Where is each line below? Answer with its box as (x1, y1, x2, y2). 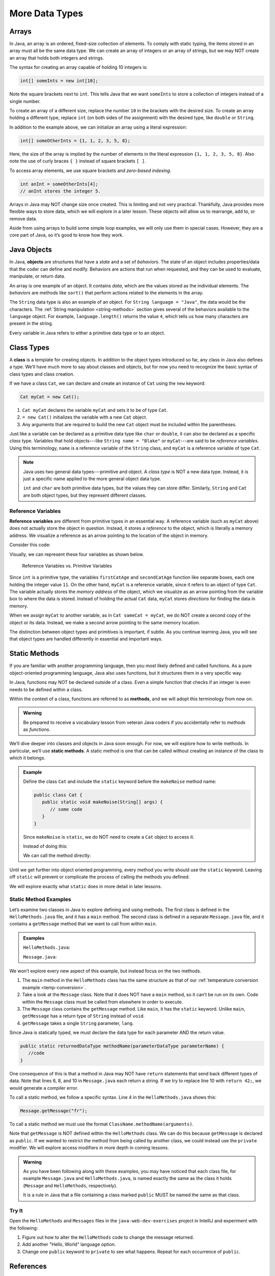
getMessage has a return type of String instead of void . (22, 1013, 145, 1019)
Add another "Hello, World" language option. (22, 1241, 116, 1247)
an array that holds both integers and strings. (9, 55, 104, 61)
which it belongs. (9, 755, 46, 761)
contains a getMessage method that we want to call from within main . (9, 921, 157, 927)
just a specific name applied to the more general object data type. (23, 476, 161, 482)
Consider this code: (9, 542, 51, 548)
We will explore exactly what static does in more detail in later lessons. (9, 883, 162, 889)
